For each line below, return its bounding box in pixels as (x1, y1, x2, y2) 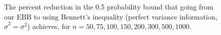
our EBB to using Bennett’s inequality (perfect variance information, (4, 11, 217, 21)
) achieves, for (27, 21, 70, 31)
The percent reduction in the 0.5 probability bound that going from (4, 1, 213, 11)
